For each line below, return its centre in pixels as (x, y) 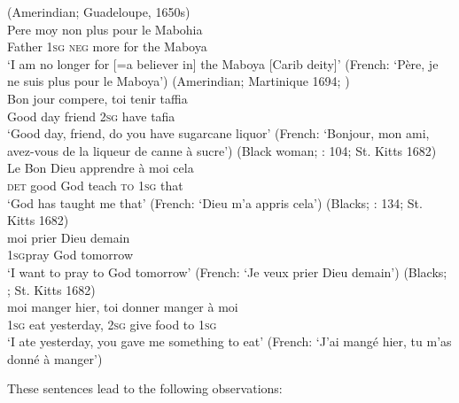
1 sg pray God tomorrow (70, 255)
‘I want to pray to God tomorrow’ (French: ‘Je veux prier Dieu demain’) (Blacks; (227, 271)
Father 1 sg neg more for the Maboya (107, 46)
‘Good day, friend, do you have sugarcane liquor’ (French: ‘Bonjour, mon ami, (218, 133)
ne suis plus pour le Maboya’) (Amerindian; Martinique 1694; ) (179, 81)
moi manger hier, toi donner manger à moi (123, 307)
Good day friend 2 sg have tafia (91, 116)
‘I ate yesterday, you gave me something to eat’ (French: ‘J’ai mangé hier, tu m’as (229, 341)
